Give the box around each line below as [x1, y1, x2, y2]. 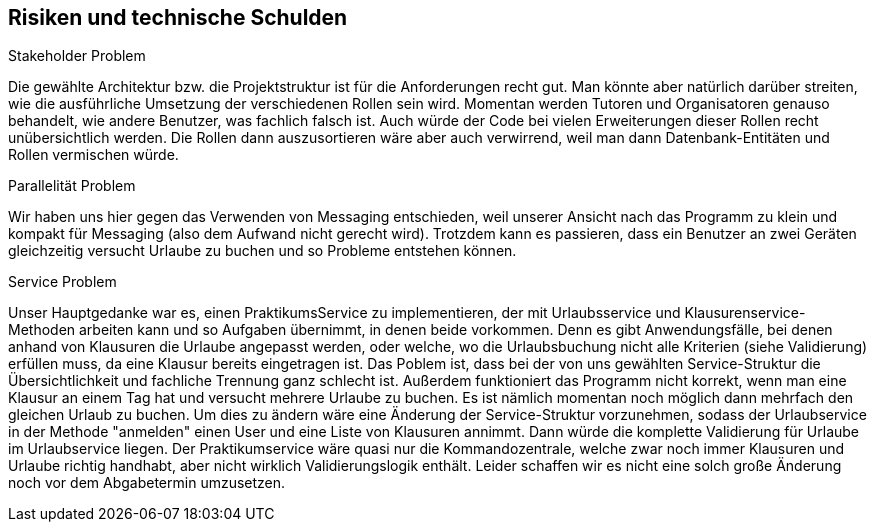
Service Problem [8, 273, 117, 291]
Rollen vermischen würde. [8, 146, 179, 164]
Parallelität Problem [8, 177, 136, 195]
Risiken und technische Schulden [8, 5, 348, 30]
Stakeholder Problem [8, 47, 146, 65]
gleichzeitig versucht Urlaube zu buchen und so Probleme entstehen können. [8, 242, 517, 260]
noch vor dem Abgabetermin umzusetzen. [8, 474, 286, 492]
